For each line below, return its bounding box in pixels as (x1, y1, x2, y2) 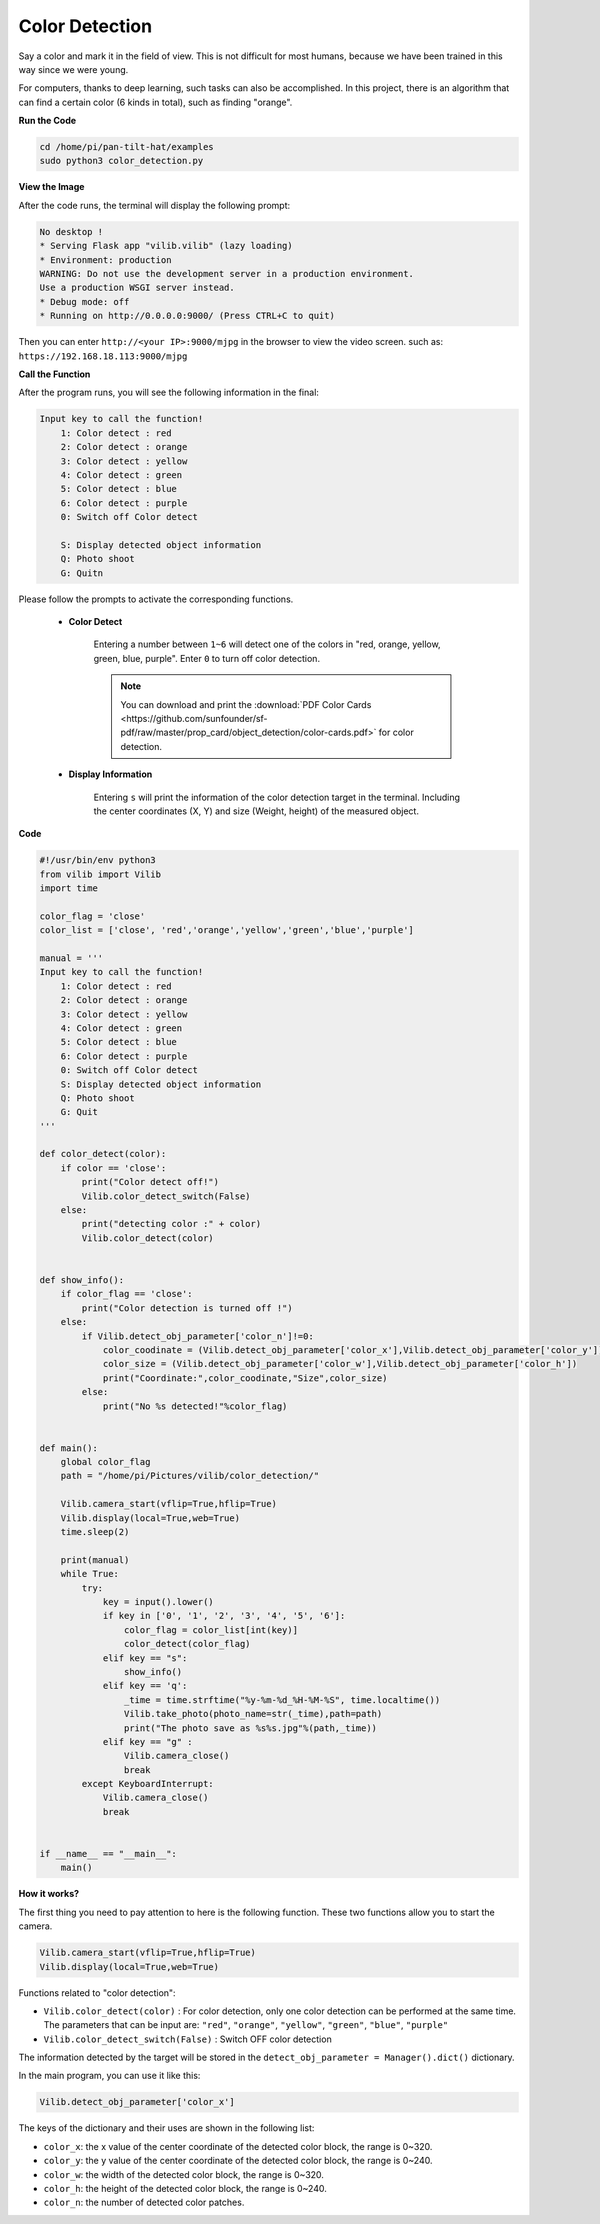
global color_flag (60, 1456, 151, 1468)
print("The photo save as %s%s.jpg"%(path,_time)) (123, 1722, 378, 1734)
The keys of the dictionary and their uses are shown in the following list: (18, 2122, 315, 2134)
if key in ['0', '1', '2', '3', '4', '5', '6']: (102, 1610, 346, 1622)
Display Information (68, 768, 153, 780)
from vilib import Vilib (39, 868, 162, 880)
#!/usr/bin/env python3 (39, 855, 157, 866)
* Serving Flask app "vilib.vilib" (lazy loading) (39, 240, 294, 252)
